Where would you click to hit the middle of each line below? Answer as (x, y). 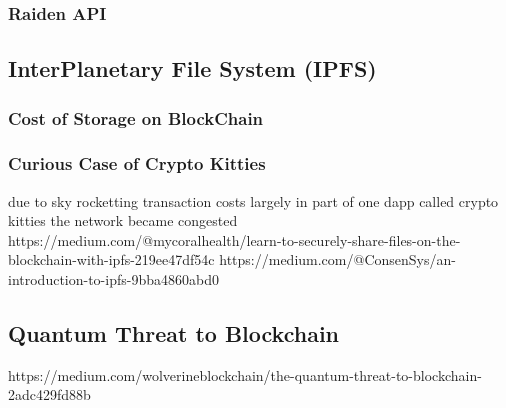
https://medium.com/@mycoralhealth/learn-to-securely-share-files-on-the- (234, 239)
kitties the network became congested (123, 220)
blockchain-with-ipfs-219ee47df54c (111, 259)
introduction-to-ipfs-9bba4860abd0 (113, 279)
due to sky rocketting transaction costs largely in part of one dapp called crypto (253, 200)
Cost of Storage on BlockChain (136, 117)
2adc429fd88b (49, 394)
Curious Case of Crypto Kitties (137, 163)
